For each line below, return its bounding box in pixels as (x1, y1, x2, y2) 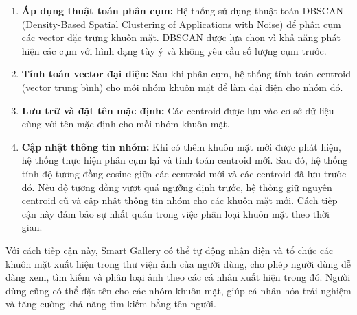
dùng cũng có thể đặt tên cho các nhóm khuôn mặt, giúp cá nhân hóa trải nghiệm (5, 283, 352, 297)
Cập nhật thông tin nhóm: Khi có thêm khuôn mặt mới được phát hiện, (21, 139, 341, 153)
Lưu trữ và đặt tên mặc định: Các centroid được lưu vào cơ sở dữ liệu (21, 103, 334, 117)
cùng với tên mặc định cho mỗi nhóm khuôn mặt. (21, 116, 230, 131)
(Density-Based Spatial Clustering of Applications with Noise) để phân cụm (21, 16, 341, 31)
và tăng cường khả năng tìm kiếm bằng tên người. (5, 297, 216, 311)
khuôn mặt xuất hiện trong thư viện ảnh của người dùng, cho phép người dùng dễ (5, 256, 351, 270)
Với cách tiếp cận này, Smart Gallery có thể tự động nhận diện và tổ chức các (5, 242, 334, 257)
